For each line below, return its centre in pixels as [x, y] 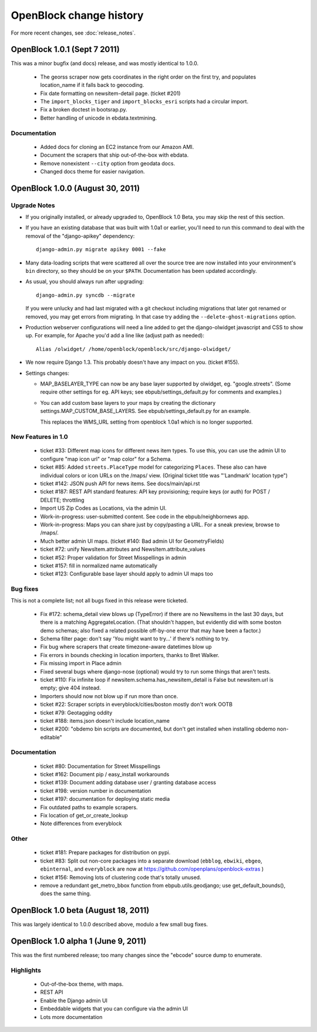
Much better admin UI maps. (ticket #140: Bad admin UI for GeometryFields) [132, 541]
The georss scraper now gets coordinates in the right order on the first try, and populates [148, 77]
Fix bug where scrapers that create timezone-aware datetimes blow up [126, 647]
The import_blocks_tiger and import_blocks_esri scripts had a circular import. [144, 101]
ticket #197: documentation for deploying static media [105, 799]
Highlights [26, 970]
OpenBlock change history [77, 15]
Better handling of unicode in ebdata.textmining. [99, 118]
